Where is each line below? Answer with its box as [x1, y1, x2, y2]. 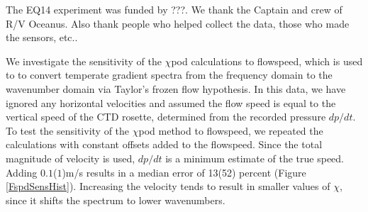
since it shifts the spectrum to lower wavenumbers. [6, 192, 225, 207]
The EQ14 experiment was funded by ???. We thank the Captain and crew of [6, 2, 342, 16]
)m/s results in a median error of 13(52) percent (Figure [62, 164, 306, 179]
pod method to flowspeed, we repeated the [138, 123, 323, 138]
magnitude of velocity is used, [6, 150, 135, 165]
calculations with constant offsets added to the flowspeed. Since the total [6, 137, 323, 152]
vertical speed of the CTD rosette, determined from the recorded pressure [6, 109, 326, 124]
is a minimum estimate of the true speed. [165, 150, 345, 165]
